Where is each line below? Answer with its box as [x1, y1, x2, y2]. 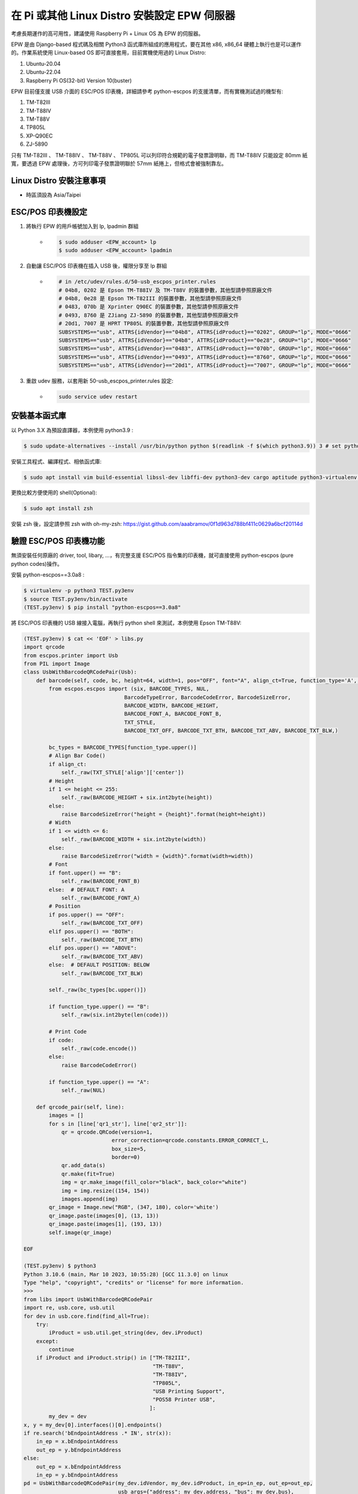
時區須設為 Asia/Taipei [26, 191, 81, 198]
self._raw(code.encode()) [61, 1045, 137, 1052]
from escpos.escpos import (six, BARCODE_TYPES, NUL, [48, 685, 209, 693]
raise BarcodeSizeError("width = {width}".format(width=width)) [61, 853, 254, 860]
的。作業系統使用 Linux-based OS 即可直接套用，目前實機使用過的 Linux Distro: [11, 49, 206, 56]
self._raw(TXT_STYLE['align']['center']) [61, 769, 184, 776]
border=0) [111, 1154, 140, 1161]
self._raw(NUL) [61, 1086, 106, 1094]
